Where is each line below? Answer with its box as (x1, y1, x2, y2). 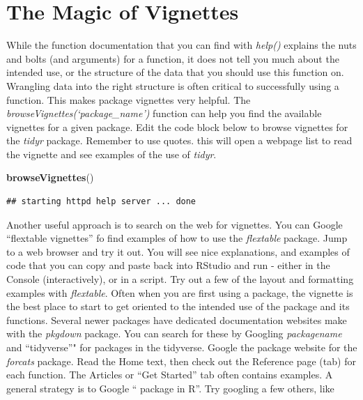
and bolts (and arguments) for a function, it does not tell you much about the (6, 51, 339, 66)
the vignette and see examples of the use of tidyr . (6, 146, 217, 161)
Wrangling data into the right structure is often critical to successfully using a (6, 78, 339, 93)
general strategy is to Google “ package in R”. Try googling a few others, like (6, 380, 334, 395)
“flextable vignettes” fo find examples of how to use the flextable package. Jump (6, 231, 348, 245)
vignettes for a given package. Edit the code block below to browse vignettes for (6, 119, 348, 134)
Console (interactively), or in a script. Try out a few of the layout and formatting (6, 272, 354, 286)
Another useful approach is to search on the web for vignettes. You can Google (6, 217, 343, 231)
